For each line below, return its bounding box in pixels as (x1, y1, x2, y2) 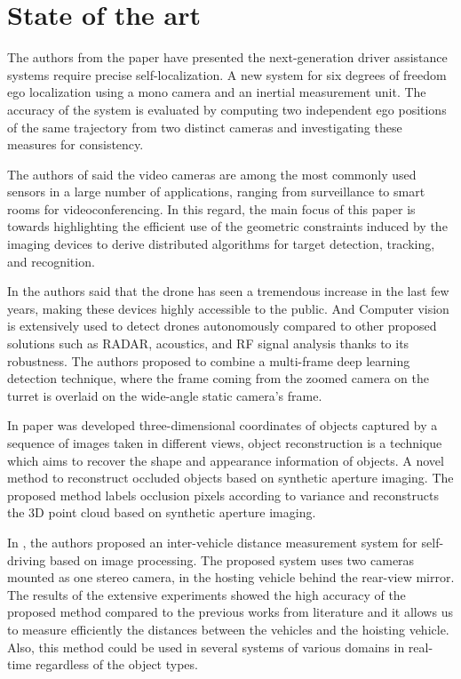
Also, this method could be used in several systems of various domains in (7, 637, 405, 656)
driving (7, 550, 46, 569)
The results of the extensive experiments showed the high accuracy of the (7, 585, 406, 603)
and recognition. (7, 252, 95, 270)
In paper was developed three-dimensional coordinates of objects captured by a (7, 416, 438, 435)
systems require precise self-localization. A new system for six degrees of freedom (7, 65, 447, 84)
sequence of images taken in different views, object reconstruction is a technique (7, 434, 442, 451)
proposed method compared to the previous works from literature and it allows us (7, 603, 453, 621)
